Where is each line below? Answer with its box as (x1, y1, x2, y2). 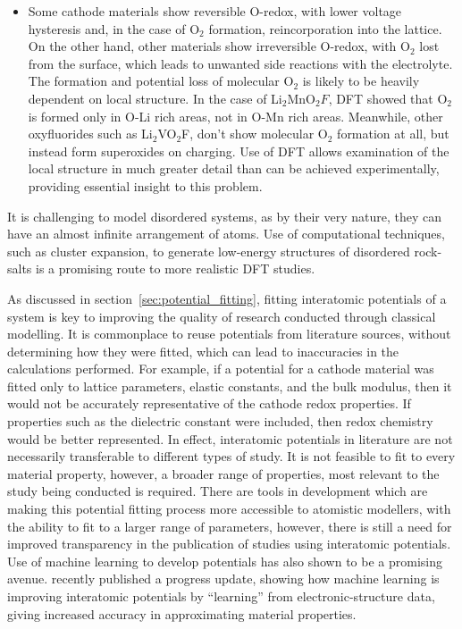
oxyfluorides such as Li (28, 124, 153, 143)
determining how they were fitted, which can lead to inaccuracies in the (7, 341, 399, 360)
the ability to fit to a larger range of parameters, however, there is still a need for (7, 516, 452, 535)
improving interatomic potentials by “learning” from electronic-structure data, (7, 587, 435, 605)
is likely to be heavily (302, 71, 420, 90)
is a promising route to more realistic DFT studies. (36, 259, 315, 278)
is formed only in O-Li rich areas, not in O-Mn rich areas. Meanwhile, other (28, 106, 443, 125)
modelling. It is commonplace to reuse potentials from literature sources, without (7, 324, 451, 343)
